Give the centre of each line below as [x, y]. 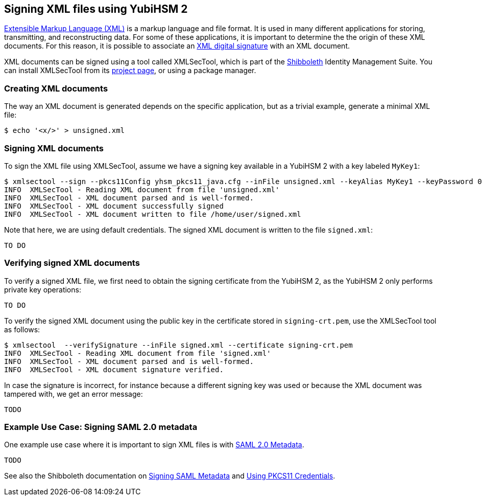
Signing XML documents [54, 148]
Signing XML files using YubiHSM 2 [96, 9]
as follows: [22, 329]
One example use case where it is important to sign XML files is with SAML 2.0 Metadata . [154, 445]
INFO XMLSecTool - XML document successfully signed [114, 206]
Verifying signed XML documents [72, 263]
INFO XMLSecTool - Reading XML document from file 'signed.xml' [138, 353]
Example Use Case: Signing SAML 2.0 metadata [101, 427]
